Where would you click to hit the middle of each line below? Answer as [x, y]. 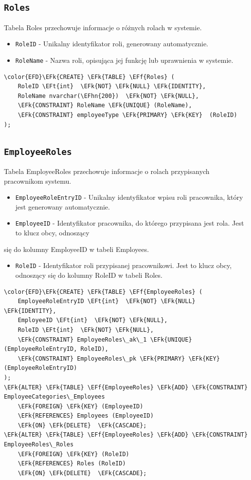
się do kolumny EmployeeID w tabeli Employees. [77, 249]
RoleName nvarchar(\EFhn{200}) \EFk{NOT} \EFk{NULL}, [108, 96]
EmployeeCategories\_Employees [54, 397]
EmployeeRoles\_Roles [39, 445]
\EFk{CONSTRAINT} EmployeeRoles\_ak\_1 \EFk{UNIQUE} [105, 339]
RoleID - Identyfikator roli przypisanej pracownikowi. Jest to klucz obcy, [124, 265]
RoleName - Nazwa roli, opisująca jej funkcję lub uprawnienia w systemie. [124, 60]
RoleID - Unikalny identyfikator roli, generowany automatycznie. [112, 44]
